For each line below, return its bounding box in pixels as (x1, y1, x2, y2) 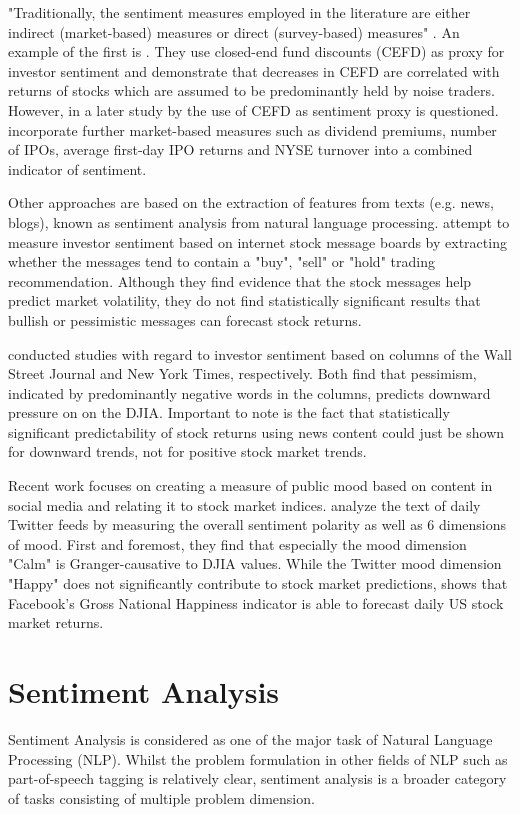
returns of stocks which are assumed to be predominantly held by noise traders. (8, 80, 495, 101)
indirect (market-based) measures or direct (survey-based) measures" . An (8, 21, 460, 42)
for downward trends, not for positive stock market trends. (8, 441, 367, 462)
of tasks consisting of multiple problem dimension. (8, 787, 315, 808)
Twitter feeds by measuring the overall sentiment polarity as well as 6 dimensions (8, 514, 507, 535)
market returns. (8, 612, 104, 633)
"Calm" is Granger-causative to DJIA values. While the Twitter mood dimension (8, 553, 502, 574)
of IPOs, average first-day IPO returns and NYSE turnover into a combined (8, 139, 473, 160)
